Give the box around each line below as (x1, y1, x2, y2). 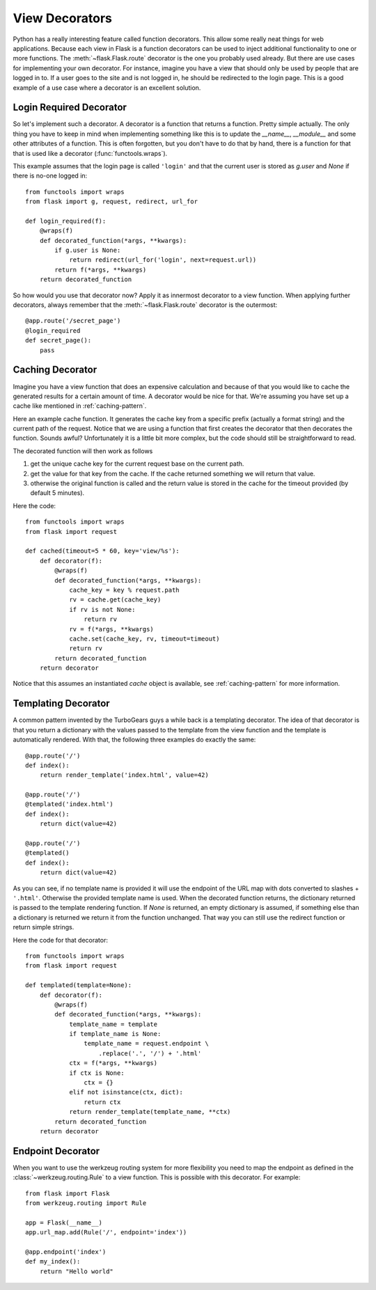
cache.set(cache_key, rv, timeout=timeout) (69, 634, 220, 643)
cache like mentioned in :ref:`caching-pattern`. (13, 402, 147, 410)
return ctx (84, 1098, 121, 1106)
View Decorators (13, 10, 113, 26)
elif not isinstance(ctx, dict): (69, 1088, 184, 1096)
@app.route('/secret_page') (25, 317, 121, 325)
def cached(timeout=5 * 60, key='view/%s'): (25, 547, 180, 555)
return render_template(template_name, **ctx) (69, 1108, 231, 1116)
